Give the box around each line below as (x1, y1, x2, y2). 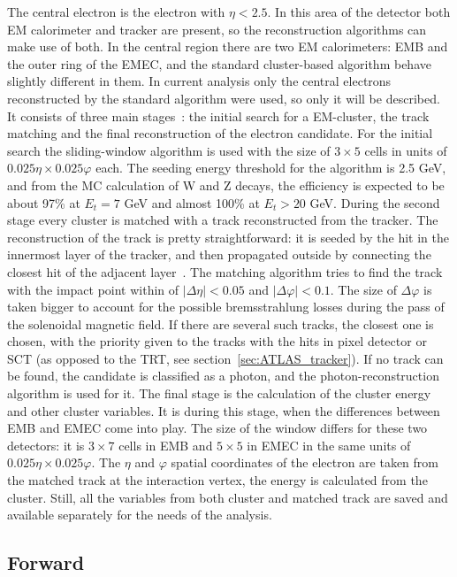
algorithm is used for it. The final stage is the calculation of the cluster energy (7, 384, 431, 403)
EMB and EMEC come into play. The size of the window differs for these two (7, 419, 428, 437)
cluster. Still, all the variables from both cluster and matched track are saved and (7, 488, 448, 506)
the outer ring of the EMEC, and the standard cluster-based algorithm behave (7, 54, 431, 73)
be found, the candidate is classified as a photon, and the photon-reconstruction (7, 366, 439, 385)
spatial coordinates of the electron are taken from (171, 453, 438, 472)
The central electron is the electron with (7, 3, 225, 20)
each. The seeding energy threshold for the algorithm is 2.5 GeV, (95, 158, 446, 177)
